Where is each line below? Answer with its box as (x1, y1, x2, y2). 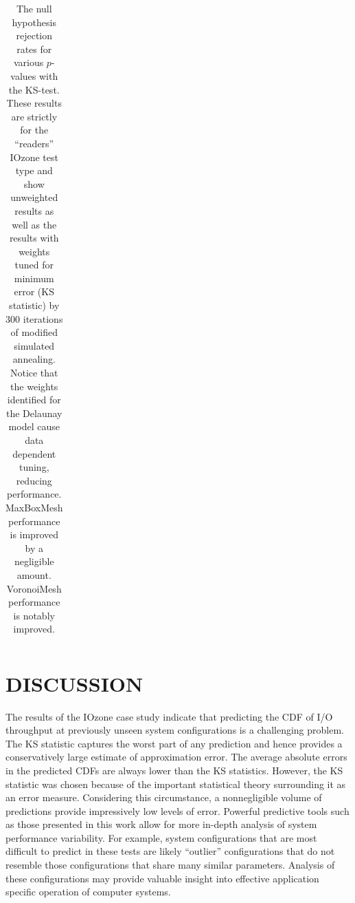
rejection (16, 28, 53, 43)
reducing (16, 473, 52, 487)
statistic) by (9, 298, 60, 312)
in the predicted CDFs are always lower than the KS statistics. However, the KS (5, 763, 343, 777)
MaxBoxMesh (5, 500, 63, 514)
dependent (12, 446, 56, 460)
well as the (12, 217, 57, 231)
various (13, 55, 44, 70)
